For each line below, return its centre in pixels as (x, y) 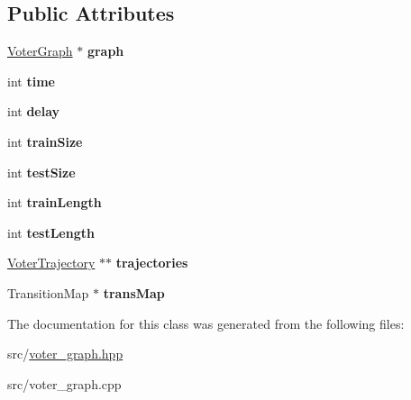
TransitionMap (48, 292)
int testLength (51, 232)
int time (31, 81)
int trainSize (45, 141)
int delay (34, 111)
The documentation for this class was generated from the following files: (206, 323)
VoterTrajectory (51, 263)
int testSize (41, 172)
